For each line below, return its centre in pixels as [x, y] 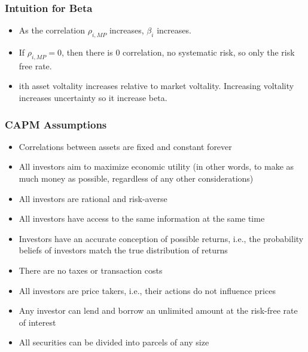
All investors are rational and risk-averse [93, 198]
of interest [37, 322]
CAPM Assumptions [56, 124]
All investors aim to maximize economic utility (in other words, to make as [156, 166]
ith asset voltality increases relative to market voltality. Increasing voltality [156, 86]
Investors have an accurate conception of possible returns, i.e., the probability [161, 238]
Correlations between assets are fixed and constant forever [125, 146]
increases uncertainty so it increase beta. [93, 97]
